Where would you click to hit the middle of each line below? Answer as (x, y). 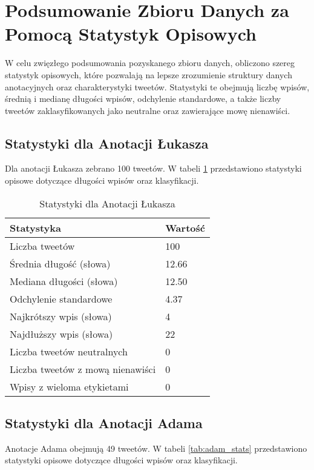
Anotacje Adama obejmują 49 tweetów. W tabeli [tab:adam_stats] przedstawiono (156, 448)
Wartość (185, 227)
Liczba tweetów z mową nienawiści (83, 369)
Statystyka (35, 227)
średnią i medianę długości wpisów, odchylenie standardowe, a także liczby (143, 99)
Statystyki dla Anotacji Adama (104, 423)
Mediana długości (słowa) (64, 281)
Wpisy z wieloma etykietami (69, 386)
